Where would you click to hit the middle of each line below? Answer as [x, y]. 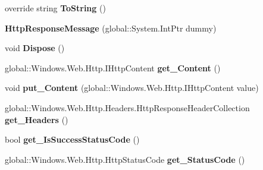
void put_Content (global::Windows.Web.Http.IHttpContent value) [132, 88]
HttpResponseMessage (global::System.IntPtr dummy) [111, 28]
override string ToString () [55, 8]
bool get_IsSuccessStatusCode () [72, 139]
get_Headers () [37, 119]
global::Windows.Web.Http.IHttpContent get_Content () [113, 67]
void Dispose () [35, 48]
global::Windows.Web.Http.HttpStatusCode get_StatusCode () [125, 159]
